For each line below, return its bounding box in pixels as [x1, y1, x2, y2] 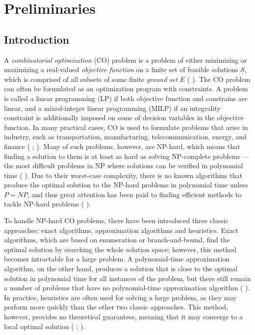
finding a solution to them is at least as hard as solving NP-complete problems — [4, 151, 250, 161]
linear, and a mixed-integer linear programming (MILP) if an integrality [4, 103, 221, 113]
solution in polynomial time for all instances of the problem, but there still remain [4, 273, 251, 283]
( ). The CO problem [187, 74, 251, 84]
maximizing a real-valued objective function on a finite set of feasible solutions [4, 64, 238, 75]
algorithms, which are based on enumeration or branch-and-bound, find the [4, 234, 230, 245]
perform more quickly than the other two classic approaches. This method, [4, 302, 229, 312]
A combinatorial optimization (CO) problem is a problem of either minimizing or [4, 54, 247, 65]
